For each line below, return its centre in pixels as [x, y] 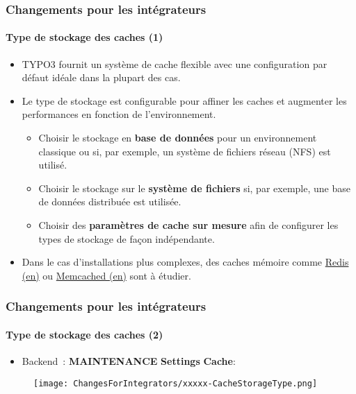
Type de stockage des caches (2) [84, 334]
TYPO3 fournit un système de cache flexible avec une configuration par [175, 63]
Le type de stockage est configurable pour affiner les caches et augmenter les [184, 100]
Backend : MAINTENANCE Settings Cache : [129, 361]
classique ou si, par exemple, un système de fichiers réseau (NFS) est [185, 151]
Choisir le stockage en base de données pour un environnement [178, 138]
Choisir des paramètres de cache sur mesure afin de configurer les [188, 224]
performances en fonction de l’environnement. [119, 114]
